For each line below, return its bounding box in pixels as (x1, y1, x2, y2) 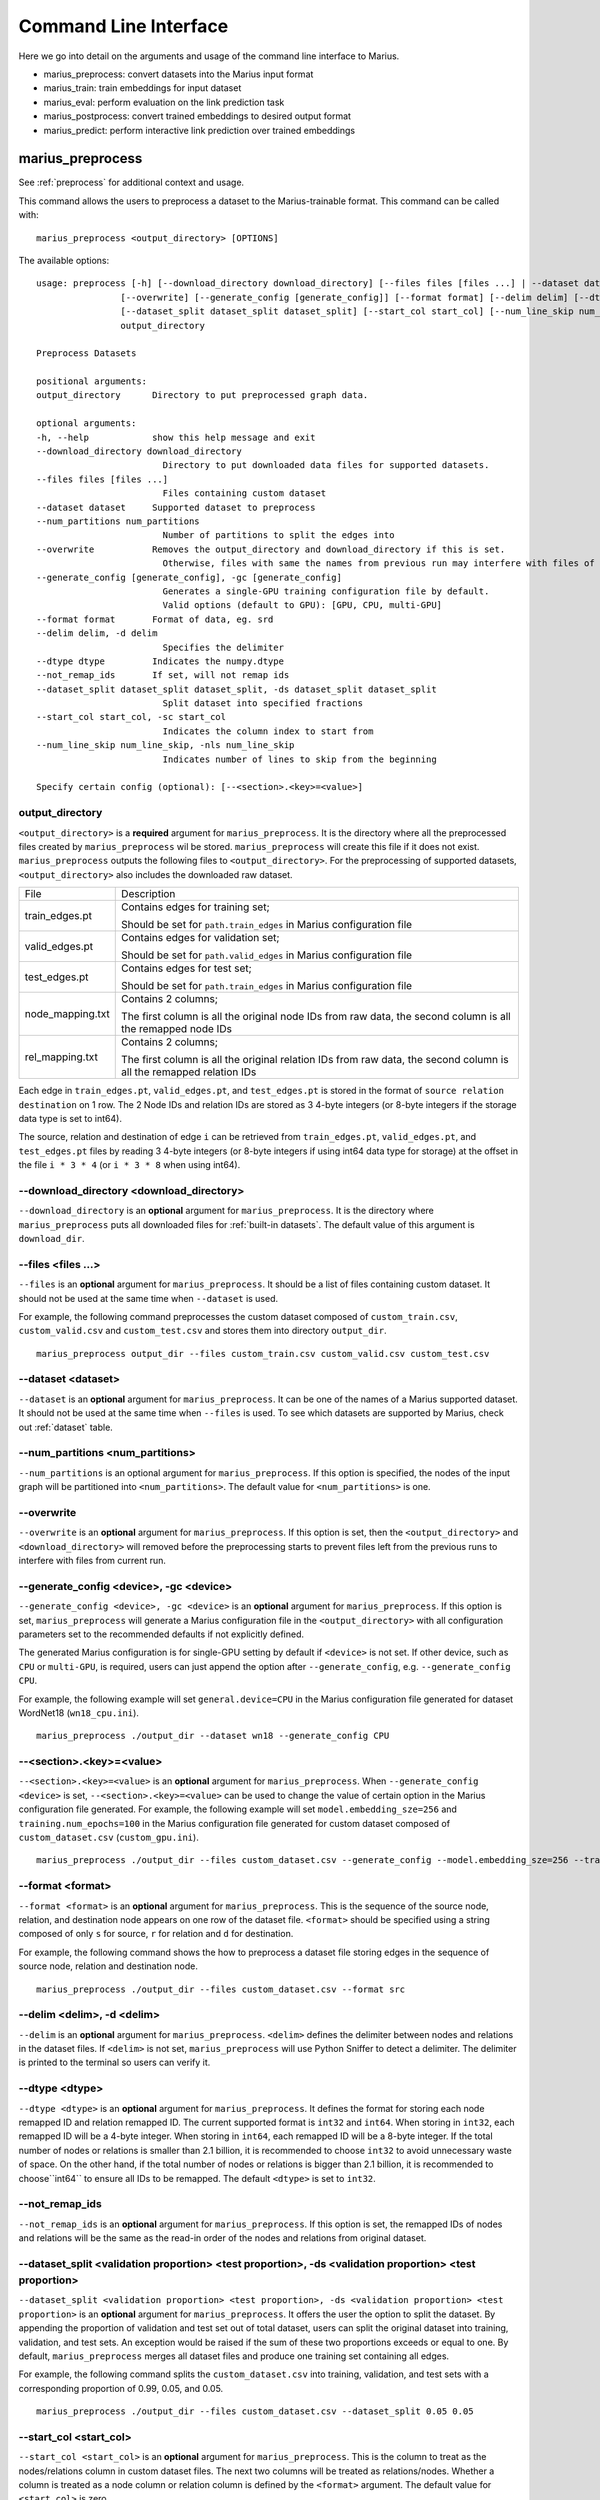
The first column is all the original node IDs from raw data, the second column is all (121, 1010, 511, 1024)
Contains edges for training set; (121, 900, 270, 914)
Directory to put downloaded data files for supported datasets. (162, 460, 490, 471)
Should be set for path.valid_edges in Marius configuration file (121, 948, 413, 962)
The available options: (18, 254, 110, 266)
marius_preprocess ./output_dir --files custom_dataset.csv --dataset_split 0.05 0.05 (36, 2406, 474, 2417)
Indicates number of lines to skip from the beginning (162, 753, 437, 765)
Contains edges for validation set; (121, 931, 280, 945)
